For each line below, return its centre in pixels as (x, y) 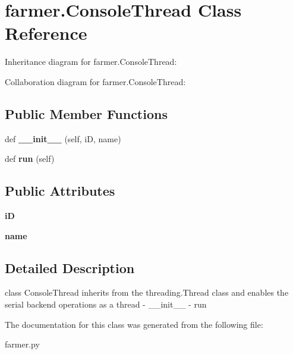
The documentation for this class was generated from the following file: (134, 324)
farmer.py (22, 344)
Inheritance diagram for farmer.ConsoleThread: (91, 62)
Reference (46, 33)
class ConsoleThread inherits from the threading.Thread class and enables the (147, 292)
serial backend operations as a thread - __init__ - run (106, 304)
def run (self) (30, 159)
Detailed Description (70, 267)
